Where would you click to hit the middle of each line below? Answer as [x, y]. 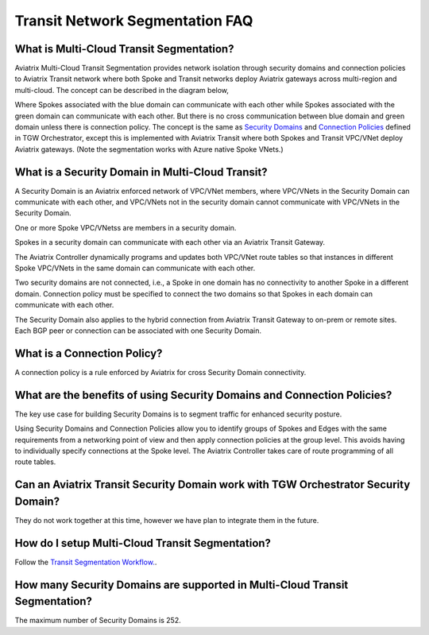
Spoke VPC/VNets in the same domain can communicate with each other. [135, 268]
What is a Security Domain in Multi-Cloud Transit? [141, 172]
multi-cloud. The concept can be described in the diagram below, [122, 90]
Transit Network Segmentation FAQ [134, 21]
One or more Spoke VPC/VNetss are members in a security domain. [126, 227]
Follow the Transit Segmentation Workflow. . [86, 562]
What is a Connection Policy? [89, 353]
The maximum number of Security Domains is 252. [98, 621]
